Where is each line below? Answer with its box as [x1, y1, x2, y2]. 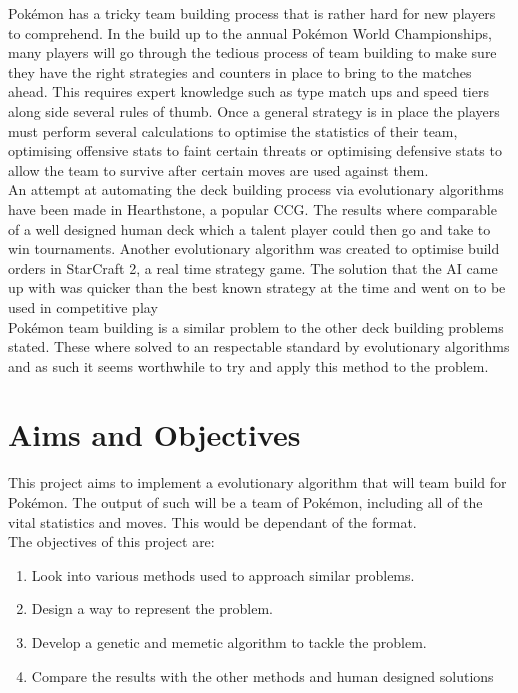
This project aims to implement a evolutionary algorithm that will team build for [8, 472, 507, 493]
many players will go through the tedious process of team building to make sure [8, 42, 497, 63]
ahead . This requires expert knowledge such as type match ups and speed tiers [8, 81, 489, 102]
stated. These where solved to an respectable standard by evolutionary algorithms [8, 336, 510, 357]
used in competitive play [8, 296, 158, 317]
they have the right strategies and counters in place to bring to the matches [8, 61, 472, 82]
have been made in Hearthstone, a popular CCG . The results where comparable [8, 198, 497, 219]
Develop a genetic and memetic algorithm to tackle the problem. [31, 631, 427, 652]
